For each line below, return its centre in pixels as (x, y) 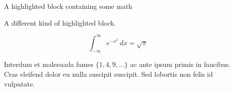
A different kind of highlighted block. (60, 22)
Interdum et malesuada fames (49, 64)
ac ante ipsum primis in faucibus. (180, 64)
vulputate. (19, 83)
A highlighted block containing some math (68, 6)
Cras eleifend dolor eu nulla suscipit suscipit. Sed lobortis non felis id (109, 74)
